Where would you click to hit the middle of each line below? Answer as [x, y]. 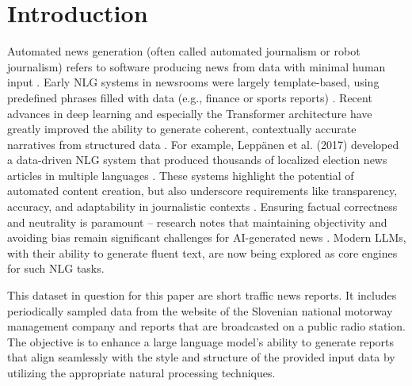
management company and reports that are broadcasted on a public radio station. [206, 326]
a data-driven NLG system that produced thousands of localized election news [197, 160]
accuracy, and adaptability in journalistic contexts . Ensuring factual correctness [202, 206]
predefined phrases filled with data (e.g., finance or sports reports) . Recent [190, 97]
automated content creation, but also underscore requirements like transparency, [202, 191]
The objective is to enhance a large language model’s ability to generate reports [201, 341]
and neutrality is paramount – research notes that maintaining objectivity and [197, 222]
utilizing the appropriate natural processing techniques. [141, 373]
